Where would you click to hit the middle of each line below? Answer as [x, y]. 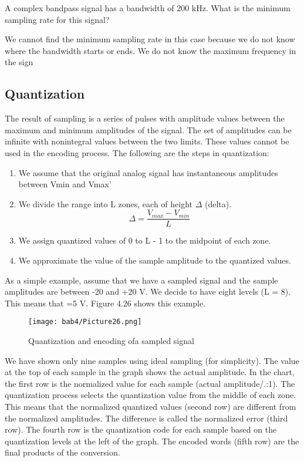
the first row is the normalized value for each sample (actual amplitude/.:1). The [150, 383]
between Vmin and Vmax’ [65, 184]
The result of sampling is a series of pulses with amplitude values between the [145, 118]
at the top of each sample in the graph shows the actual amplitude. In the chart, [150, 372]
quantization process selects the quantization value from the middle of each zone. [151, 395]
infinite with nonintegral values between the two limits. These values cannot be [147, 141]
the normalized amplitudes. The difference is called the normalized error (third [146, 418]
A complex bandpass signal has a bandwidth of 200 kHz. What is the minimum [148, 8]
